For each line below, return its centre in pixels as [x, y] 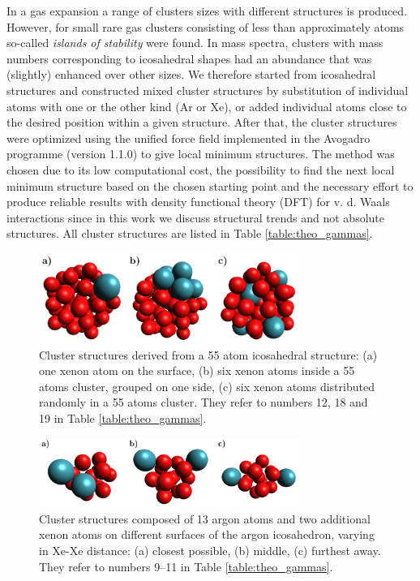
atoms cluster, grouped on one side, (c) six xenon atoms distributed [207, 386]
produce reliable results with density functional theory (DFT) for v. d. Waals [198, 202]
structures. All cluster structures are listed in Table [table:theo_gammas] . [190, 233]
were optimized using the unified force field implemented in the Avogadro [189, 138]
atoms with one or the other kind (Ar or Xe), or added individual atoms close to [207, 106]
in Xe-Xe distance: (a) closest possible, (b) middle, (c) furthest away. [210, 551]
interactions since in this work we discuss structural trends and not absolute [195, 217]
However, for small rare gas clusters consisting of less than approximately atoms [206, 26]
